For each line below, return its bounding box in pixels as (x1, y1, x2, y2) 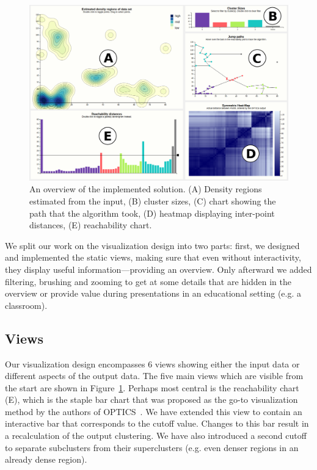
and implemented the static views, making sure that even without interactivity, (5, 251, 301, 264)
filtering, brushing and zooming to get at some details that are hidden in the (5, 275, 291, 287)
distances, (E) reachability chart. (29, 219, 152, 231)
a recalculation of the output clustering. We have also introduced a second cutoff (5, 429, 307, 442)
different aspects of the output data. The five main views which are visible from (5, 369, 304, 382)
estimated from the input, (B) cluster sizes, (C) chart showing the (29, 194, 276, 207)
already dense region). (5, 453, 87, 466)
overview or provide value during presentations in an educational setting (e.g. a (5, 287, 301, 300)
